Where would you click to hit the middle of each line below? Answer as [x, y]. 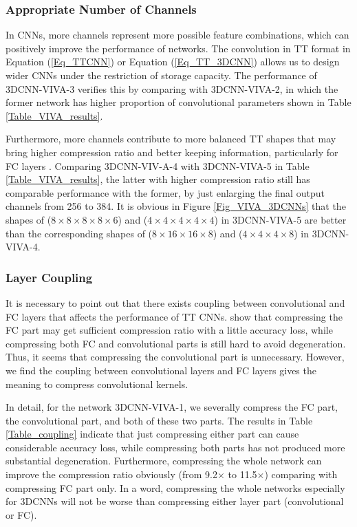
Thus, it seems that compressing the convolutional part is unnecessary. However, [175, 357]
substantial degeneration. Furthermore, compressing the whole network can [164, 461]
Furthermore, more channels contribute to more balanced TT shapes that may [171, 139]
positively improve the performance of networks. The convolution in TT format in [178, 48]
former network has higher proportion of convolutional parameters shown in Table [178, 102]
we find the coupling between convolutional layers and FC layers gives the [161, 370]
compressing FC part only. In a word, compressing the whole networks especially [175, 487]
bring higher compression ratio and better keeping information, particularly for [172, 152]
